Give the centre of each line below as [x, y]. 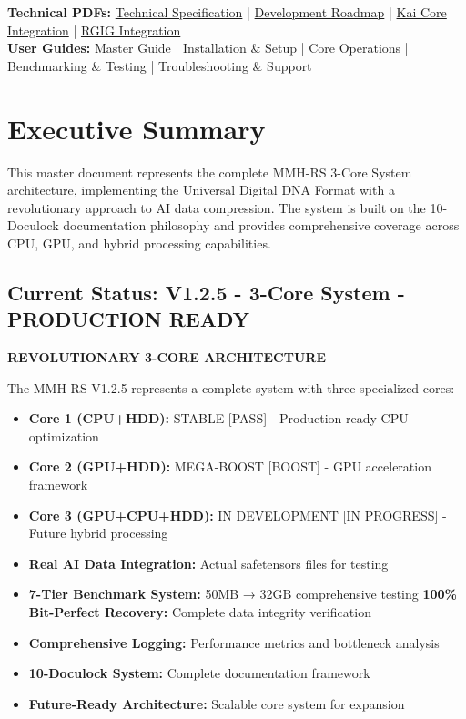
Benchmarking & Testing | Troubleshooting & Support [160, 65]
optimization [64, 435]
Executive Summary [137, 128]
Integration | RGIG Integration [94, 30]
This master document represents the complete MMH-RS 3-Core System [210, 172]
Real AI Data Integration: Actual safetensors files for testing [208, 563]
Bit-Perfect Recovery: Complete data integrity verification [200, 612]
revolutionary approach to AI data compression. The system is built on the [217, 207]
